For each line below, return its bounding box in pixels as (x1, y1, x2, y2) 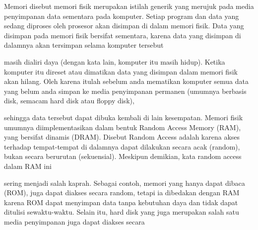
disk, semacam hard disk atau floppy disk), (4, 95, 134, 106)
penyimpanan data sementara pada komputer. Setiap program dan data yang (4, 10, 239, 21)
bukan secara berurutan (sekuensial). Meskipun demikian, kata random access (4, 151, 242, 161)
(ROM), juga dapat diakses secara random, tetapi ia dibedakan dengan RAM (4, 187, 240, 198)
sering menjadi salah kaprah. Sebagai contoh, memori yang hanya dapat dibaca (4, 177, 245, 188)
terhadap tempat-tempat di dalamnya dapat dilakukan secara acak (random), (4, 141, 240, 152)
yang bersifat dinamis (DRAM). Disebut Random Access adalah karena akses (4, 132, 240, 142)
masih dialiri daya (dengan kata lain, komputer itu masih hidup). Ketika (4, 56, 225, 67)
